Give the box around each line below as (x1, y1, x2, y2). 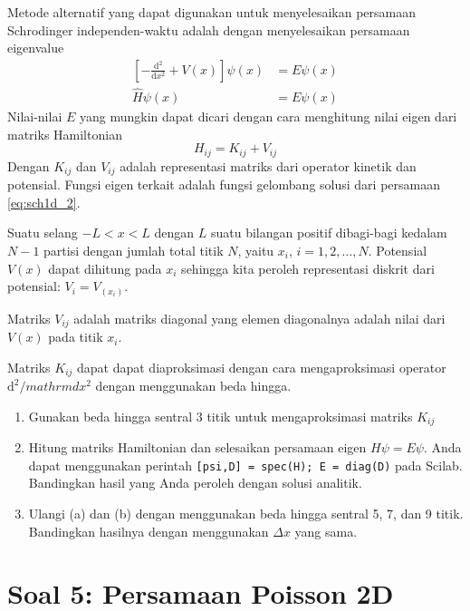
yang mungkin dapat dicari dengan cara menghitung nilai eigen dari (79, 107, 457, 126)
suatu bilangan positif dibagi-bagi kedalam (210, 223, 447, 242)
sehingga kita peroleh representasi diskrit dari (181, 258, 435, 277)
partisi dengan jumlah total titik (43, 240, 224, 259)
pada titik (48, 327, 103, 346)
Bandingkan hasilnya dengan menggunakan (28, 521, 269, 540)
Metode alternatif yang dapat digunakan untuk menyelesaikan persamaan (7, 3, 417, 21)
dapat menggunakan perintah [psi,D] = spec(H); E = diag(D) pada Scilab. (28, 455, 463, 474)
